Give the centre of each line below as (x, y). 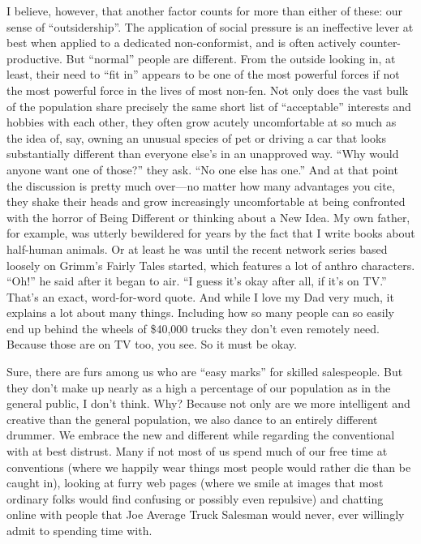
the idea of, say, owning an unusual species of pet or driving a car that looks (196, 137)
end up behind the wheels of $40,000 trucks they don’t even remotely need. (193, 328)
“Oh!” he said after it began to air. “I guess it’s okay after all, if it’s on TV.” (197, 281)
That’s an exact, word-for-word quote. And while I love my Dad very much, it (200, 296)
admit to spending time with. (79, 530)
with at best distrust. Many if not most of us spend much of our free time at (197, 451)
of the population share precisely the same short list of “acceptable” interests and (209, 106)
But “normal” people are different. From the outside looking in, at (231, 58)
